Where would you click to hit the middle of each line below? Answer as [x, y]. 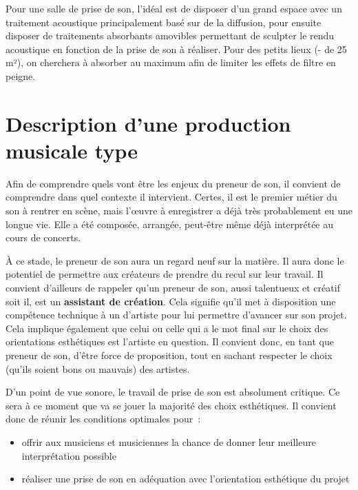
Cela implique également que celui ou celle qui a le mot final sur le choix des [167, 328]
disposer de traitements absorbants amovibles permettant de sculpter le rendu [170, 35]
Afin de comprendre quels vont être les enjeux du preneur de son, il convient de [173, 183]
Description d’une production [148, 123]
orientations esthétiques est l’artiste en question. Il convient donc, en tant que [170, 341]
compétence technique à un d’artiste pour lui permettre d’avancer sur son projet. [176, 315]
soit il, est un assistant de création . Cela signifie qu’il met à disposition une [171, 301]
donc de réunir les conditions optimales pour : [103, 419]
